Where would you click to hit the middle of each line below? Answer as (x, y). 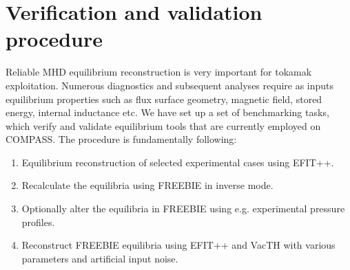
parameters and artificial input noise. (100, 258)
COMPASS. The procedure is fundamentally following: (121, 139)
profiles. (38, 222)
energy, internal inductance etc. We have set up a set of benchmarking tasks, (167, 112)
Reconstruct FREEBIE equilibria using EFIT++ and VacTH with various (178, 245)
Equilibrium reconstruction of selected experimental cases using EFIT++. (178, 162)
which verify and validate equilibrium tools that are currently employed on (163, 125)
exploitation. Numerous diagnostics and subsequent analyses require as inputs (170, 85)
